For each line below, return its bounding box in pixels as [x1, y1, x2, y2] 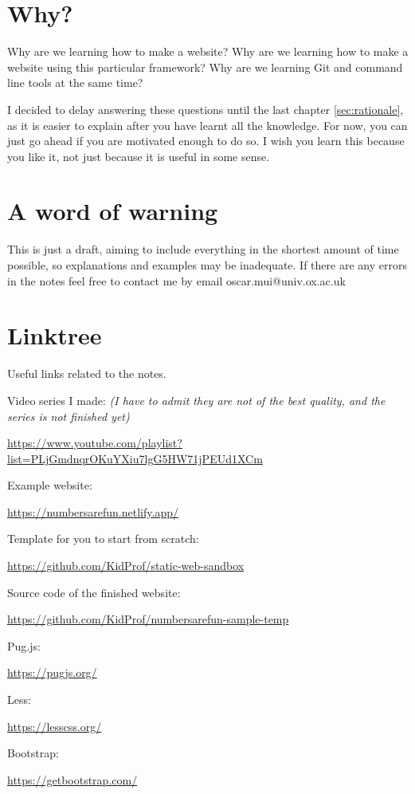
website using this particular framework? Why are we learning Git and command [7, 58, 403, 75]
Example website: [7, 477, 92, 493]
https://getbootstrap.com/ [7, 771, 138, 788]
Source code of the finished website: [7, 584, 181, 600]
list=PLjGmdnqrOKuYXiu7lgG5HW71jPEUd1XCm [7, 450, 263, 466]
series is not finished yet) [7, 407, 130, 424]
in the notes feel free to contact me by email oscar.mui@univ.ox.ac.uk [7, 272, 346, 289]
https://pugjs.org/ [7, 664, 97, 681]
